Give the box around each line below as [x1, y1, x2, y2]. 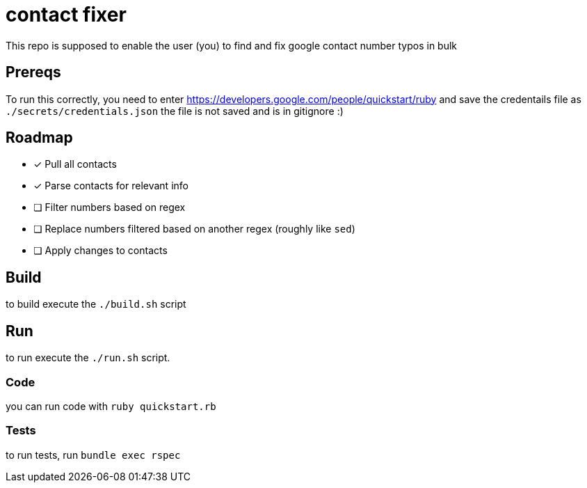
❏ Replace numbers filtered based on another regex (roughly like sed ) [33, 223, 355, 235]
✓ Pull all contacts [33, 158, 117, 171]
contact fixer [6, 3, 127, 26]
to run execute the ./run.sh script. [6, 352, 170, 364]
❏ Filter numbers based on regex [33, 201, 186, 214]
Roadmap [6, 129, 73, 147]
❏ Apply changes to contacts [33, 244, 168, 257]
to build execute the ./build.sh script [6, 298, 186, 310]
